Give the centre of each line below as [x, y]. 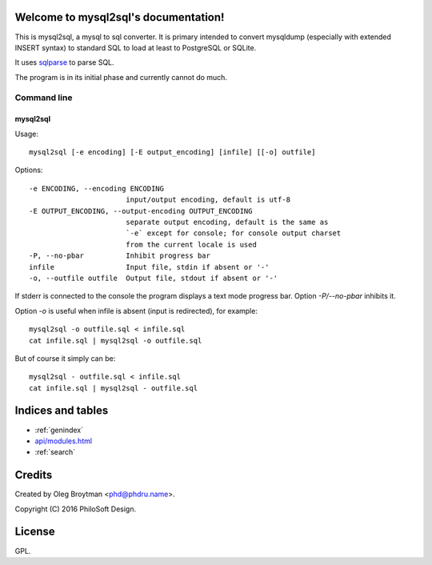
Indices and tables [62, 411]
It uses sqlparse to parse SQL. [65, 62]
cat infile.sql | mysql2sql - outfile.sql [114, 388]
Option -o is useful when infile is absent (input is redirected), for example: [136, 311]
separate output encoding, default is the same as [227, 222]
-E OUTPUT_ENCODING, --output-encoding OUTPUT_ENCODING [141, 211]
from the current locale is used [191, 244]
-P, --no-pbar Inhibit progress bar [120, 256]
